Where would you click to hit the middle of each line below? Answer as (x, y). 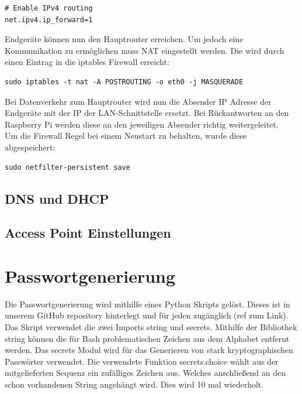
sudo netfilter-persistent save (67, 167)
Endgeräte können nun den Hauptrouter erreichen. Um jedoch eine (124, 39)
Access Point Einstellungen (88, 233)
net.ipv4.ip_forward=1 (49, 20)
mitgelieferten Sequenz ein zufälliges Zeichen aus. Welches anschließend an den (145, 373)
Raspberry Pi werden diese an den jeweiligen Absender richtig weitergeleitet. (142, 124)
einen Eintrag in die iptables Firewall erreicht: (87, 62)
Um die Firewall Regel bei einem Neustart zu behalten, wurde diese (126, 136)
